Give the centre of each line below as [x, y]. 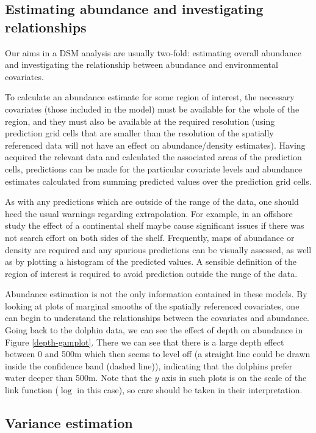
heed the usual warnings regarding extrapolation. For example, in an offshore [149, 213]
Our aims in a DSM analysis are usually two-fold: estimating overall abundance [153, 52]
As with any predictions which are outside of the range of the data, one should [152, 202]
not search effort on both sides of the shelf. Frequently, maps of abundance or [150, 237]
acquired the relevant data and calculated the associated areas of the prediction [153, 157]
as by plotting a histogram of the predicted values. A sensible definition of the [151, 261]
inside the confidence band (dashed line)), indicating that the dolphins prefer [149, 365]
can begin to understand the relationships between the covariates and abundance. [157, 318]
